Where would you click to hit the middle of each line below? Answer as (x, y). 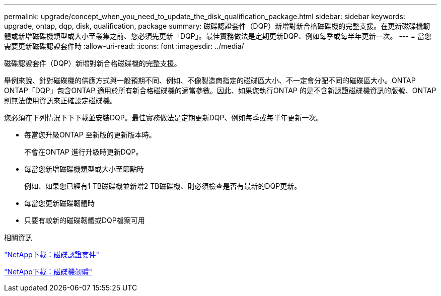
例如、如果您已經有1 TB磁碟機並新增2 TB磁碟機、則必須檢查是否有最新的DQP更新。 (163, 186)
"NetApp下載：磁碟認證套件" (52, 254)
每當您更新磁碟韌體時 (59, 203)
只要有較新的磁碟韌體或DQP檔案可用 (85, 220)
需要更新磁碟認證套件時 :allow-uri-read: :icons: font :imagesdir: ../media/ (124, 46)
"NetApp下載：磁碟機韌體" (48, 272)
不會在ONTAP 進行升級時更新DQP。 (84, 152)
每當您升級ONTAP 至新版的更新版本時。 (90, 135)
